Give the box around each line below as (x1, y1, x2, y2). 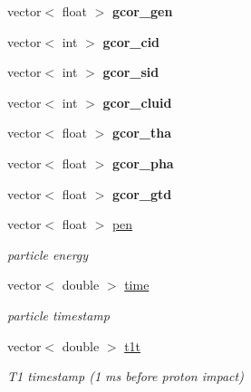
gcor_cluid (102, 92, 172, 111)
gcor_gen (111, 2, 173, 20)
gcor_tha (111, 123, 172, 142)
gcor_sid (102, 62, 159, 81)
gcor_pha (111, 153, 174, 172)
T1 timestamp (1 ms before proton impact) (7, 367, 244, 386)
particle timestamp (7, 305, 110, 324)
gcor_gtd (111, 184, 172, 203)
